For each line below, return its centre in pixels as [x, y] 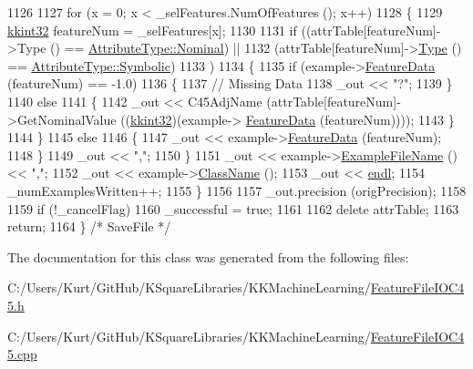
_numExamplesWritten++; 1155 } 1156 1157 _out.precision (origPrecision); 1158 [237, 190]
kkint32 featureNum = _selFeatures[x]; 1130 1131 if [152, 30]
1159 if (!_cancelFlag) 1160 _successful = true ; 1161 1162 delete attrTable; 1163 [233, 208]
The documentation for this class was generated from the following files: [208, 256]
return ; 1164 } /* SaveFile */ [89, 226]
